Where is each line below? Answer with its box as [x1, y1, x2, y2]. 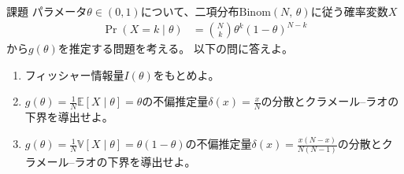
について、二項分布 [140, 3, 239, 19]
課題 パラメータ [6, 3, 87, 19]
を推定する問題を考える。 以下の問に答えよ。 [57, 40, 293, 57]
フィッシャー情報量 [24, 66, 124, 83]
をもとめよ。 [153, 66, 220, 83]
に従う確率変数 [310, 3, 388, 19]
